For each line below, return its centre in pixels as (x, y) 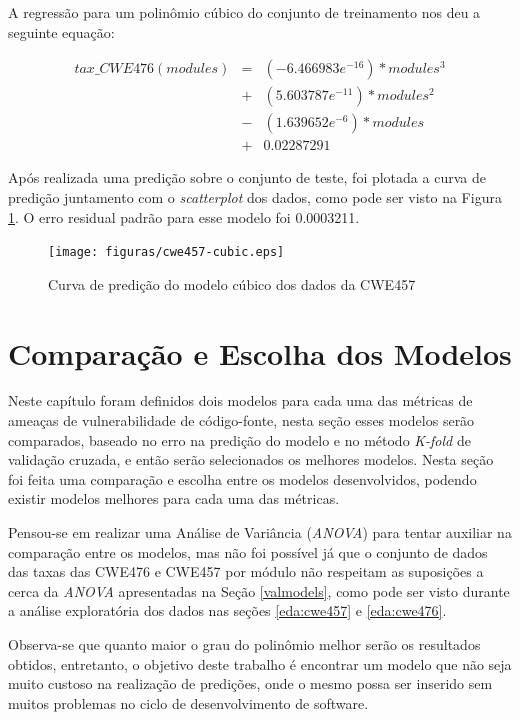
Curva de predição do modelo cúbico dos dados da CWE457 (232, 283)
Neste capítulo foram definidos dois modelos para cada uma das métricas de (240, 400)
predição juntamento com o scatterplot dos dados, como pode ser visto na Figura (255, 196)
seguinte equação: (61, 31)
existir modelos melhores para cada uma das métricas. (174, 498)
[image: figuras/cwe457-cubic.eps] (166, 252)
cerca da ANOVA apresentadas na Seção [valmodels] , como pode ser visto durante (259, 590)
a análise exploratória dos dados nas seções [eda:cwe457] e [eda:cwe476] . (227, 610)
